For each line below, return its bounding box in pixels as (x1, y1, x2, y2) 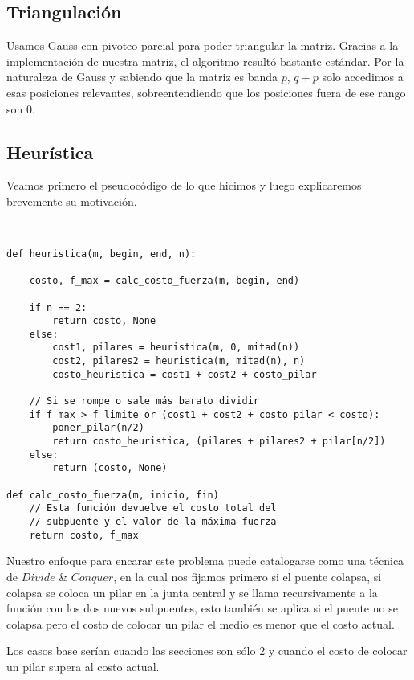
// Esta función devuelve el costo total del (29, 502, 277, 514)
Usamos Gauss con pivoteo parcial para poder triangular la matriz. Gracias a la (6, 37, 399, 54)
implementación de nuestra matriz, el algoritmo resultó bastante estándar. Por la (6, 52, 404, 69)
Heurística (6, 139, 94, 164)
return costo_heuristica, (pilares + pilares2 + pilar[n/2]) (52, 436, 386, 448)
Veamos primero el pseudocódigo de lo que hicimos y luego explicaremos (6, 177, 362, 194)
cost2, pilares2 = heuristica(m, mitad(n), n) (52, 355, 306, 367)
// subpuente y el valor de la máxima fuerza (29, 516, 277, 527)
